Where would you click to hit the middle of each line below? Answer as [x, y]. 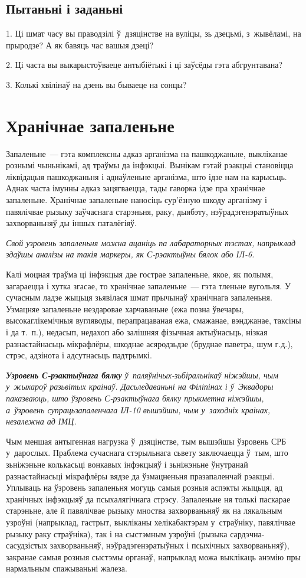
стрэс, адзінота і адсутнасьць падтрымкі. [79, 355]
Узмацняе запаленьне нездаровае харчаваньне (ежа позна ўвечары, [125, 308]
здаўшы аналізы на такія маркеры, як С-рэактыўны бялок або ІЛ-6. [130, 254]
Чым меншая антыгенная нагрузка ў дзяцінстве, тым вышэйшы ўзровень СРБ [146, 441]
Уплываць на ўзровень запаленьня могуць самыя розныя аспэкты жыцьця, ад [144, 487]
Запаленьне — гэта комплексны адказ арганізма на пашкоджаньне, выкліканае [147, 153]
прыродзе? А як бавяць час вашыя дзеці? [80, 45]
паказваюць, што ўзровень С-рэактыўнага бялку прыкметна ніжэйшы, [135, 398]
